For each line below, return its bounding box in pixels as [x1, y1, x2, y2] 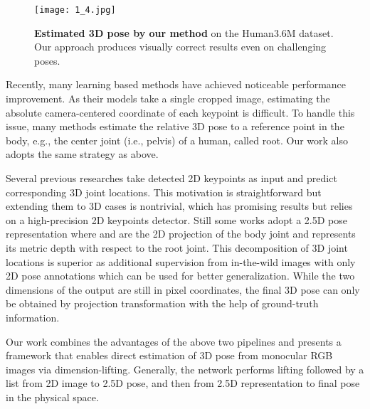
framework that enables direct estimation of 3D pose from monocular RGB [6, 348, 333, 363]
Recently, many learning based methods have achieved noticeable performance [6, 77, 347, 92]
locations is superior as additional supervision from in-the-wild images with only [6, 254, 356, 269]
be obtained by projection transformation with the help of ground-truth [6, 296, 319, 311]
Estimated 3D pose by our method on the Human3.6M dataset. [34, 25, 334, 40]
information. [6, 309, 60, 324]
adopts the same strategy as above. [6, 147, 159, 161]
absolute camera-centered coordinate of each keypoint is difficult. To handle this [6, 105, 355, 119]
